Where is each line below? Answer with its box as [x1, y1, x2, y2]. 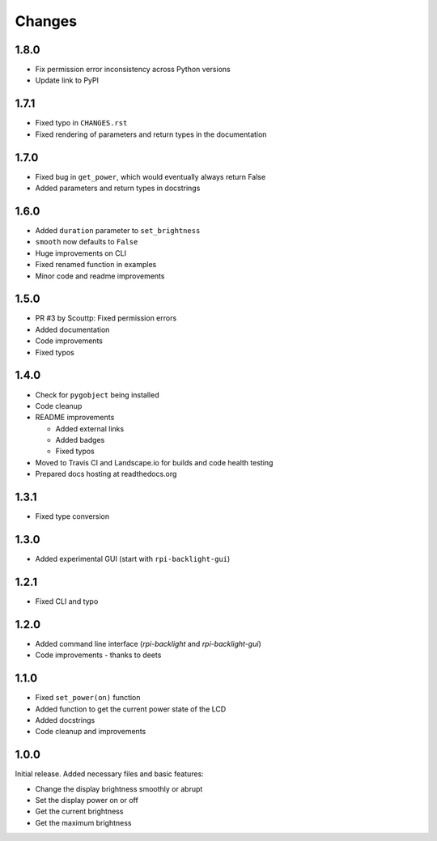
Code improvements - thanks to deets [35, 650, 162, 660]
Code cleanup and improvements [35, 727, 146, 737]
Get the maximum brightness [35, 818, 133, 827]
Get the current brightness [35, 806, 124, 817]
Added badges [55, 435, 105, 445]
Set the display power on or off [35, 796, 139, 805]
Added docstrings [35, 715, 95, 724]
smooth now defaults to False [35, 237, 138, 247]
